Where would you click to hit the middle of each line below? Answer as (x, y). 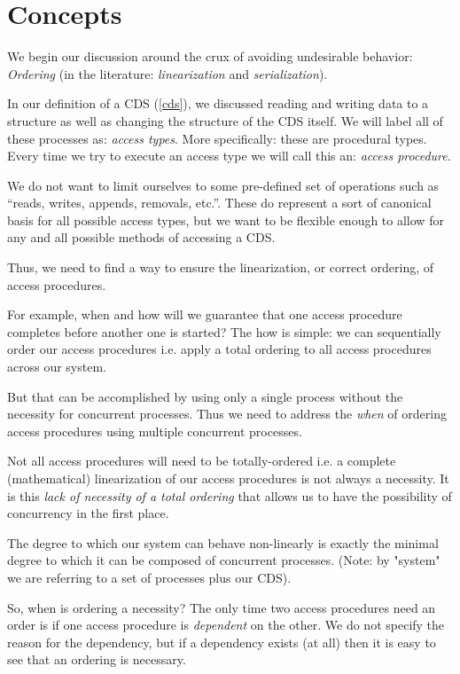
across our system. (57, 367)
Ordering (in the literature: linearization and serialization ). (168, 73)
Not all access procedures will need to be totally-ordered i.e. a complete (202, 461)
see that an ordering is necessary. (97, 659)
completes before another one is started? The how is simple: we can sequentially (224, 331)
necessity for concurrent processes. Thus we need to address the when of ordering (227, 414)
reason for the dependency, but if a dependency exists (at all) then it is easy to (222, 642)
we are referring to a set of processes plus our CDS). (149, 577)
